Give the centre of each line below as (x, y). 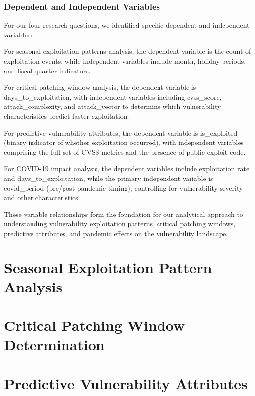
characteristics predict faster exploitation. (67, 116)
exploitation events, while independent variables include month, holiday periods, (125, 61)
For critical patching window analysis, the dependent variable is (100, 87)
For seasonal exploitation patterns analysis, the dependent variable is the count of (127, 51)
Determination (54, 344)
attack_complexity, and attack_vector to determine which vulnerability (112, 106)
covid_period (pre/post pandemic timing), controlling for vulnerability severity (124, 188)
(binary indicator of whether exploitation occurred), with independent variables (124, 142)
